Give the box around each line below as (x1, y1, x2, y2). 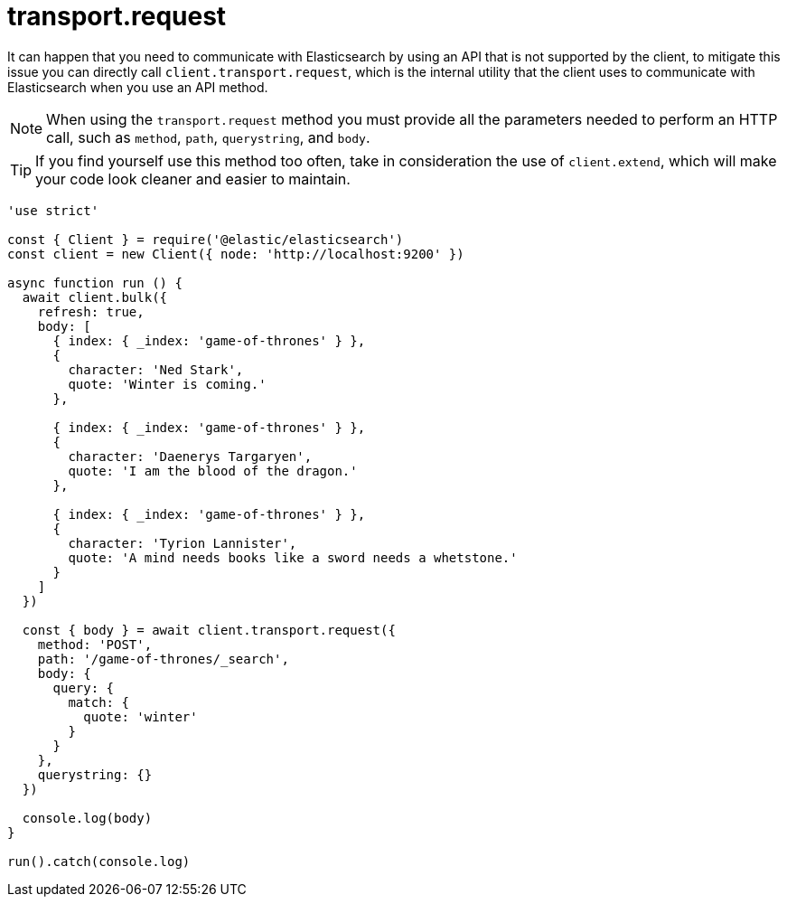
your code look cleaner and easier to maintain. (35, 169, 351, 188)
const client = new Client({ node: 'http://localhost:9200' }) (7, 246, 464, 261)
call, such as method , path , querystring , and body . (46, 127, 370, 146)
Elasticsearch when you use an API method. (7, 79, 268, 95)
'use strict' (7, 202, 99, 218)
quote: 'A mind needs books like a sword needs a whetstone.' (68, 550, 518, 565)
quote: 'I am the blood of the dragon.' (68, 463, 358, 478)
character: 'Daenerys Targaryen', (68, 448, 313, 464)
